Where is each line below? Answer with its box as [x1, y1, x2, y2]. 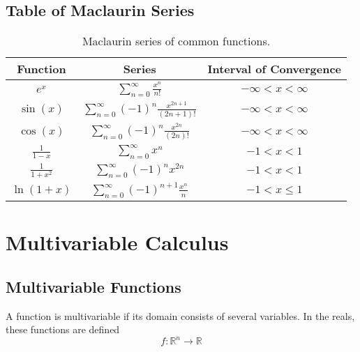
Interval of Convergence [207, 61, 342, 77]
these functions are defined [6, 322, 120, 337]
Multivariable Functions [6, 275, 181, 297]
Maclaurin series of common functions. [82, 33, 271, 49]
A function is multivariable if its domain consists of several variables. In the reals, [6, 308, 355, 323]
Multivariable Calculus [6, 228, 229, 257]
